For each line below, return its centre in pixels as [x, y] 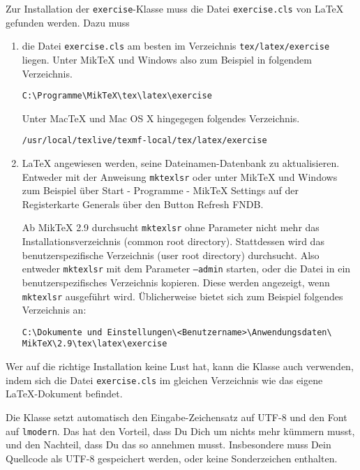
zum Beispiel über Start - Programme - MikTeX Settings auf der [160, 190]
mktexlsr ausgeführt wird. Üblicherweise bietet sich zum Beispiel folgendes [182, 296]
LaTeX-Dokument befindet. [64, 394]
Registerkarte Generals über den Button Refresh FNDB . [143, 204]
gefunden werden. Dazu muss [68, 22]
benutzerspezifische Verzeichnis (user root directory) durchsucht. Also [171, 255]
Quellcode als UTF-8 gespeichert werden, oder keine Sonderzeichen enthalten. [172, 458]
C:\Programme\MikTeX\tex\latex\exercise [117, 96]
